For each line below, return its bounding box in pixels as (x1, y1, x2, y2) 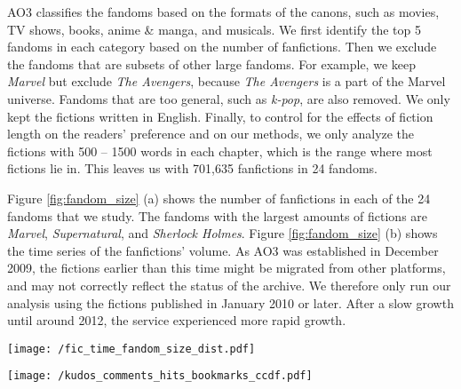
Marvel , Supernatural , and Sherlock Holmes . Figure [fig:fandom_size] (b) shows (7, 224, 438, 242)
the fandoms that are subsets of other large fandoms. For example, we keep (7, 54, 416, 73)
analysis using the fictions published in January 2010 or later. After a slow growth (7, 293, 454, 312)
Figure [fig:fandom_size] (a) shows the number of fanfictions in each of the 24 (7, 188, 431, 207)
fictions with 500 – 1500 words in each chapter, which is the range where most (7, 141, 433, 160)
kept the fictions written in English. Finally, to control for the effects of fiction (7, 107, 433, 125)
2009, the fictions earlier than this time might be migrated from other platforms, (7, 258, 446, 277)
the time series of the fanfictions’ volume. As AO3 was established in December (7, 241, 439, 259)
